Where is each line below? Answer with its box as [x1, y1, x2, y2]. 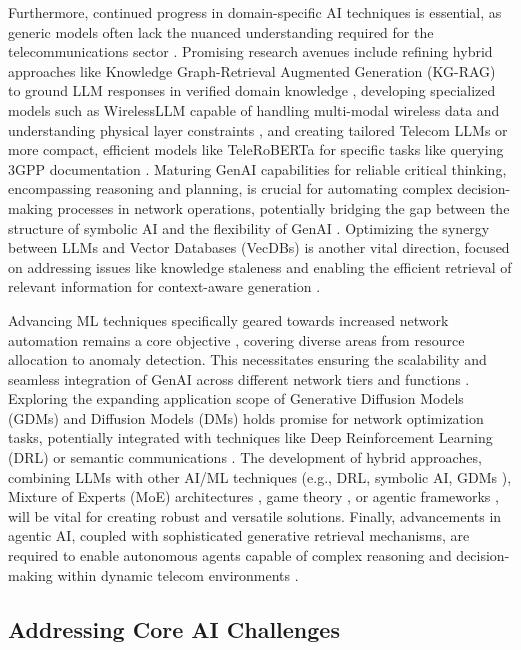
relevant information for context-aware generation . [8, 276, 321, 297]
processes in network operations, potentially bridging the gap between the [57, 197, 510, 218]
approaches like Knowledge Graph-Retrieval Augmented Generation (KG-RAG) [8, 60, 496, 81]
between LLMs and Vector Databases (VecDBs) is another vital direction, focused [8, 237, 510, 258]
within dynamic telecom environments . [57, 564, 299, 585]
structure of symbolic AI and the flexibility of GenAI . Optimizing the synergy [8, 217, 490, 238]
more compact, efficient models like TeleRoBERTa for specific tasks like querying [8, 139, 504, 160]
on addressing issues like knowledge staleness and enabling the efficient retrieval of [8, 256, 512, 277]
